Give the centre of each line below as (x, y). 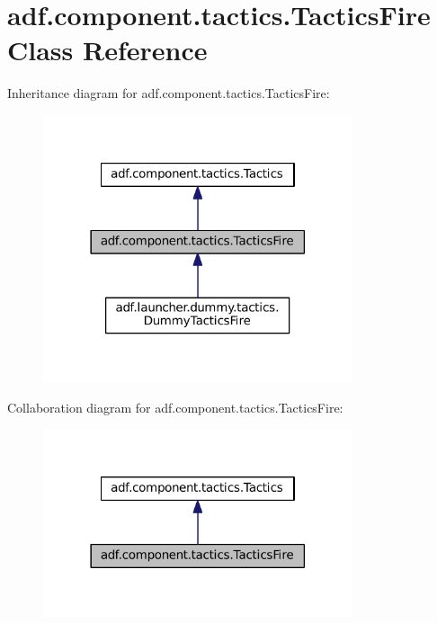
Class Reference (107, 50)
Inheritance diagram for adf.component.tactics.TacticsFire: (169, 93)
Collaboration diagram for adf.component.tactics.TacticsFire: (175, 407)
